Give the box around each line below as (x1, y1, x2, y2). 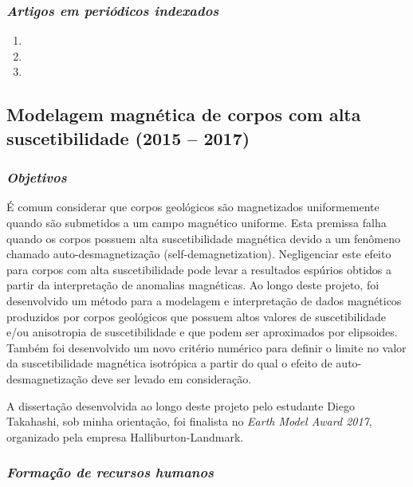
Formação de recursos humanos (6, 462, 214, 482)
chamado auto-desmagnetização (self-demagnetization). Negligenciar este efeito (6, 245, 391, 262)
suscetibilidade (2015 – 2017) (6, 125, 250, 150)
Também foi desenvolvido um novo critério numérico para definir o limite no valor (6, 339, 407, 355)
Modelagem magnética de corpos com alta (6, 102, 361, 127)
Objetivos (6, 167, 67, 187)
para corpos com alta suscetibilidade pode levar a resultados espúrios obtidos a (6, 261, 392, 277)
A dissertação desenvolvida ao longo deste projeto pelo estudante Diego (6, 397, 355, 414)
